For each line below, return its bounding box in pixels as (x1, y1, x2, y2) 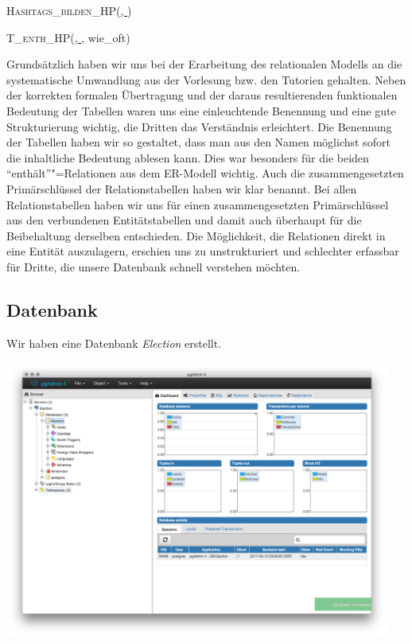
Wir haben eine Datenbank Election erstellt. (6, 334, 222, 351)
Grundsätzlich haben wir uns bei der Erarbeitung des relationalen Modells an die (6, 56, 402, 72)
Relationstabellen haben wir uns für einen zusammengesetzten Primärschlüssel (6, 196, 389, 212)
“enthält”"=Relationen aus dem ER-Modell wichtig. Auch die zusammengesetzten (6, 165, 404, 181)
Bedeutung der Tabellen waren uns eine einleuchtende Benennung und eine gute (6, 102, 396, 119)
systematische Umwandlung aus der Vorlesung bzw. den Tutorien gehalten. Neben (6, 71, 406, 88)
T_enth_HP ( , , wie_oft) (6, 29, 130, 45)
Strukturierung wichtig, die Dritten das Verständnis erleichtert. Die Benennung (6, 118, 392, 134)
